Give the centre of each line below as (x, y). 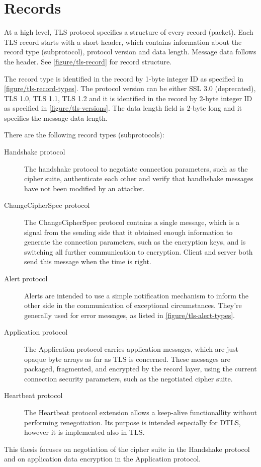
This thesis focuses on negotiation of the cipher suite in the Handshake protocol (127, 449)
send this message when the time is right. (88, 261)
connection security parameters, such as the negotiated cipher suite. (128, 378)
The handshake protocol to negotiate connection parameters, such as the (136, 168)
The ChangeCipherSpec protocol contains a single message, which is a (132, 222)
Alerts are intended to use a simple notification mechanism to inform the (137, 295)
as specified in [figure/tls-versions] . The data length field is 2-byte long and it (123, 108)
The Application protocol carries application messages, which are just (131, 348)
